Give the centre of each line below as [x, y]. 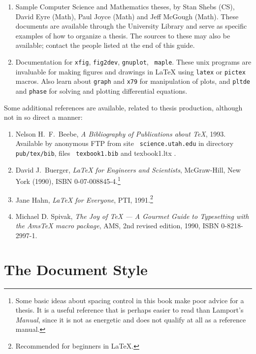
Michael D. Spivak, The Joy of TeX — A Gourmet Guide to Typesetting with [132, 216]
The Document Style [76, 269]
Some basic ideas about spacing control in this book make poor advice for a [130, 300]
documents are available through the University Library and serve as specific [131, 26]
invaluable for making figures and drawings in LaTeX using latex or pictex [130, 71]
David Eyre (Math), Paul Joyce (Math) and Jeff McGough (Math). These [127, 16]
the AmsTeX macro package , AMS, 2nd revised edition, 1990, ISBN [117, 226]
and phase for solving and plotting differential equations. [101, 90]
